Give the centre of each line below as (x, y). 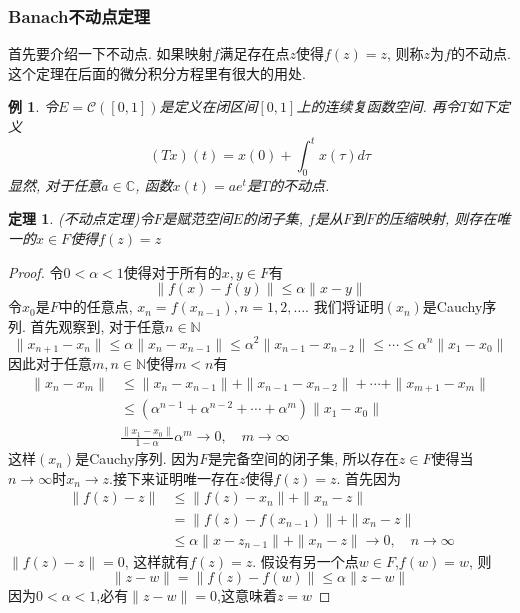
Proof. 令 (36, 271)
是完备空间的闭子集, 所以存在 (303, 458)
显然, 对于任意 (55, 184)
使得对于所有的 (172, 271)
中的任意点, (95, 306)
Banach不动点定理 (79, 15)
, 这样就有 (157, 560)
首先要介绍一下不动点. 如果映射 (110, 53)
